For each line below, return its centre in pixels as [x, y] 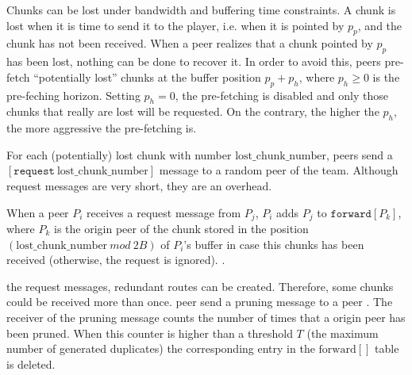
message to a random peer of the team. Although [279, 170]
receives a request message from [164, 212]
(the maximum [343, 333]
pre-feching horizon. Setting [73, 95]
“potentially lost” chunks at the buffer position [147, 77]
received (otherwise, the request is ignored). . [116, 260]
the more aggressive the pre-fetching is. [102, 128]
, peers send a [360, 154]
